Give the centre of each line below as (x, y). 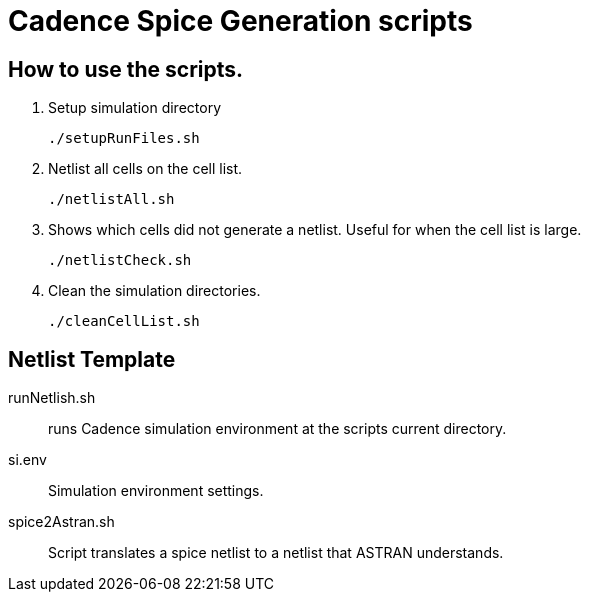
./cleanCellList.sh (124, 321)
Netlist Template (92, 359)
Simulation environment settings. (156, 491)
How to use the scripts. (126, 69)
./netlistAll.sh (111, 199)
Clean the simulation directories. (154, 291)
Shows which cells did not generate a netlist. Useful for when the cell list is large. (315, 230)
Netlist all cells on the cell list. (145, 169)
